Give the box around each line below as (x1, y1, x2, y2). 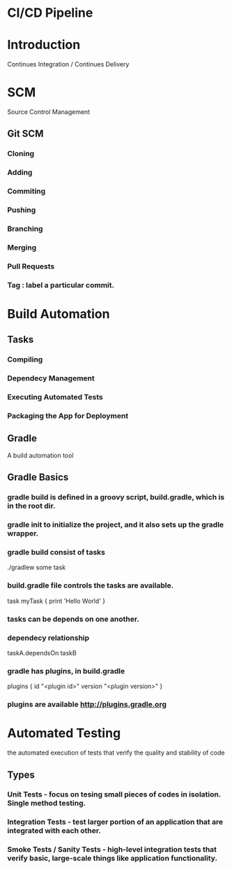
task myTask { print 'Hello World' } (7, 597, 106, 605)
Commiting (7, 187, 46, 197)
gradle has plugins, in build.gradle (7, 666, 125, 676)
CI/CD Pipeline (7, 5, 93, 21)
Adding (7, 168, 33, 178)
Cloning (7, 149, 35, 159)
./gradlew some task (7, 563, 66, 571)
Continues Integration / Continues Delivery (7, 60, 130, 69)
